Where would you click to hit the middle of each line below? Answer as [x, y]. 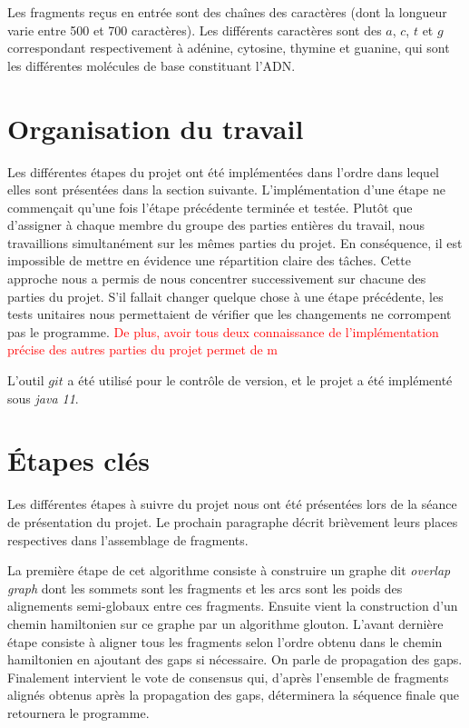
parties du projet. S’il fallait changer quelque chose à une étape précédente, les [225, 296]
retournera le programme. [78, 712]
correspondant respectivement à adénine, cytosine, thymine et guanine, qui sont [229, 48]
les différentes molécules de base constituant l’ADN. [151, 65]
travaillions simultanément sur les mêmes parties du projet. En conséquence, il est [235, 242]
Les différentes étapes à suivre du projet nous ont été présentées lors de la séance [232, 504]
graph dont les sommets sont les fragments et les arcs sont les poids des [205, 588]
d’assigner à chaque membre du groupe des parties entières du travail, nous [216, 225]
